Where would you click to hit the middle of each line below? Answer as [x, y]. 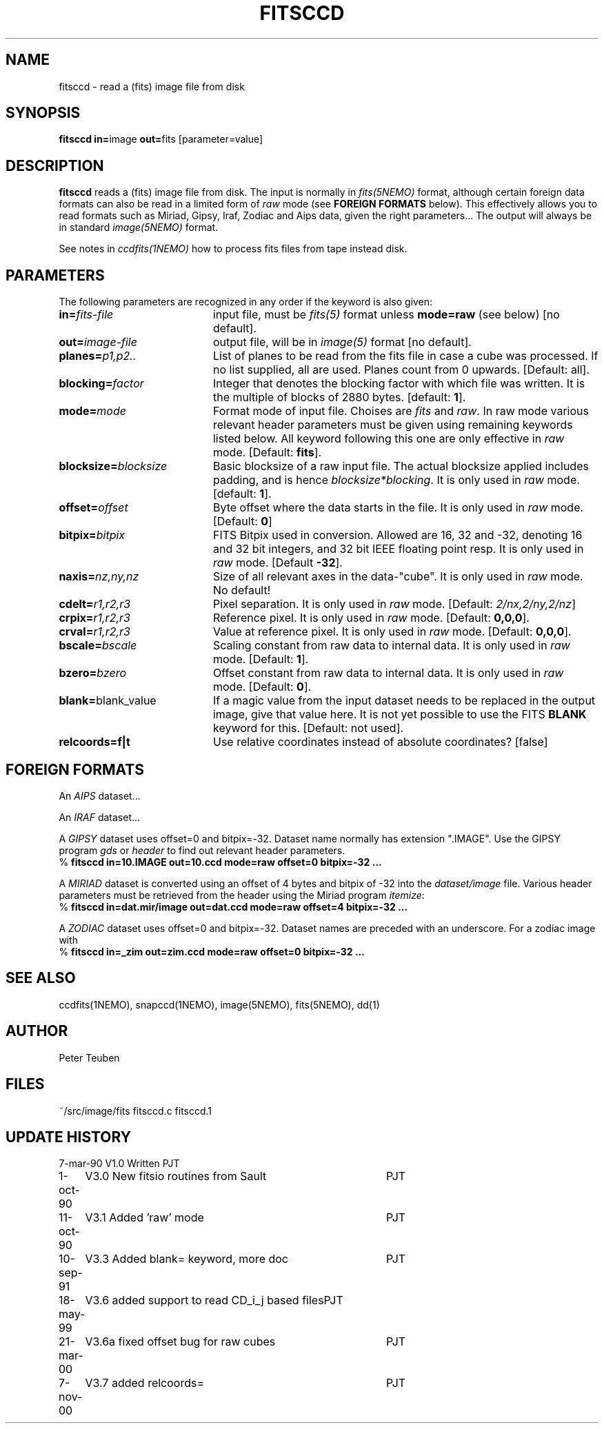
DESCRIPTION [55, 165]
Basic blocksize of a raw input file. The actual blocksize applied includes [401, 466]
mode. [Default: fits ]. [267, 453]
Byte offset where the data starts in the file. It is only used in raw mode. [398, 508]
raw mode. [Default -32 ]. [278, 563]
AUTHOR [37, 1031]
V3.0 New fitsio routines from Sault [176, 1176]
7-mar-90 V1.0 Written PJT [119, 1164]
